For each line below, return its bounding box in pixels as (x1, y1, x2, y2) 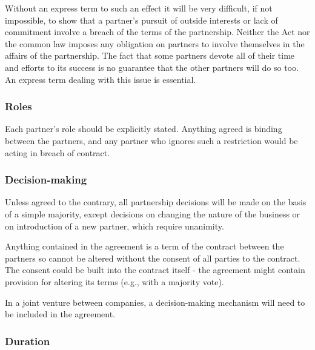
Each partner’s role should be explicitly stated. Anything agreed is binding (5, 122, 282, 135)
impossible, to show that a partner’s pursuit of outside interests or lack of (5, 13, 278, 26)
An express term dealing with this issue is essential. (5, 73, 196, 85)
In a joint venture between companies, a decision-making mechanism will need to (5, 296, 305, 308)
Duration (5, 333, 50, 348)
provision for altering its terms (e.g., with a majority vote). (5, 275, 224, 288)
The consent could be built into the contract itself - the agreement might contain (5, 263, 305, 276)
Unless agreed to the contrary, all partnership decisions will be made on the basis (5, 196, 307, 208)
